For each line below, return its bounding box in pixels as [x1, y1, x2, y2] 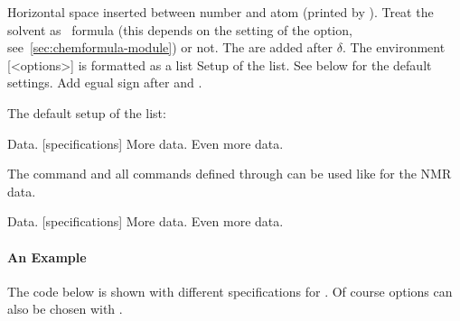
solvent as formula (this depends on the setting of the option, [7, 20, 352, 39]
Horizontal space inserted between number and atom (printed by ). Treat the [7, 3, 434, 21]
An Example [7, 247, 87, 266]
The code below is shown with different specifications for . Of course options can [7, 281, 453, 300]
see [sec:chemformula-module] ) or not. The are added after [7, 38, 333, 57]
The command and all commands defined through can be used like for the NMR [7, 164, 452, 183]
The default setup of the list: [7, 103, 166, 122]
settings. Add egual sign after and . [7, 73, 202, 92]
